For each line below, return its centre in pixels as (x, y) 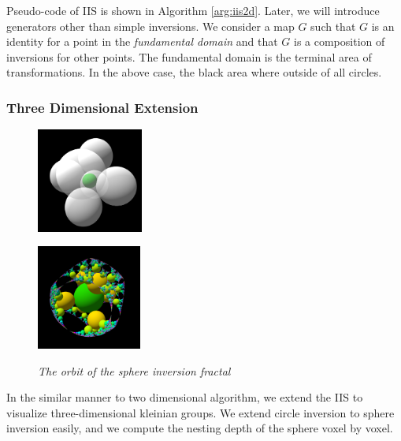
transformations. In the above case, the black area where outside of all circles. (194, 72)
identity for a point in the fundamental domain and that (142, 41)
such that (333, 26)
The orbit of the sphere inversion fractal (134, 370)
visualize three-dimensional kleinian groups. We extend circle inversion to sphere (200, 412)
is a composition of (339, 41)
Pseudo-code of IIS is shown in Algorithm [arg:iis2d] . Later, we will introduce (193, 10)
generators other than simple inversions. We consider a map (150, 26)
